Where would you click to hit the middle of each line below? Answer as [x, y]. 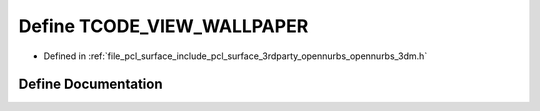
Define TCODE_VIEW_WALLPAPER [163, 26]
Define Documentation [90, 84]
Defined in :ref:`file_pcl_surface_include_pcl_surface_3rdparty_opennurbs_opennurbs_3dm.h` [235, 56]
